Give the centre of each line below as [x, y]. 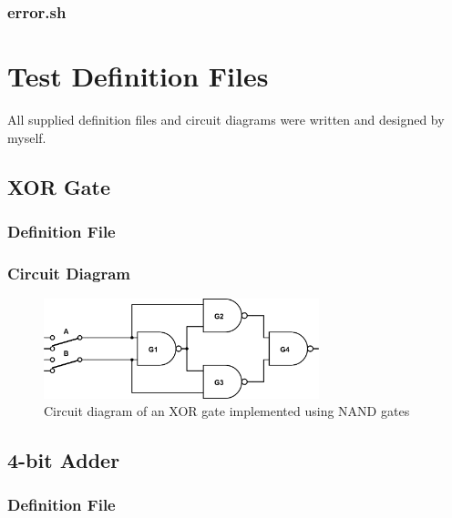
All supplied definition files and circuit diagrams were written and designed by [226, 119]
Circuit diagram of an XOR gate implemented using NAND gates [227, 411]
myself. [27, 137]
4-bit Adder [64, 460]
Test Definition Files [138, 76]
